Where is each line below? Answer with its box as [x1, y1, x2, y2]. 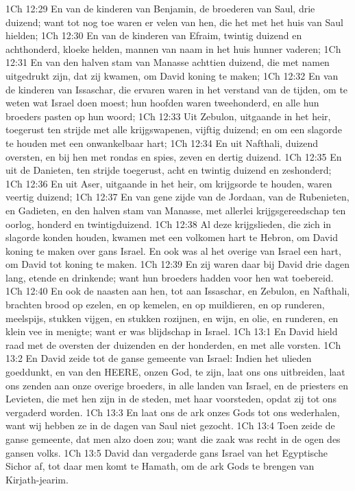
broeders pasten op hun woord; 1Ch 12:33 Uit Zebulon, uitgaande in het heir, [5, 109, 331, 123]
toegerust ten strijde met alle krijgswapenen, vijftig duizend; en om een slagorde [5, 122, 342, 137]
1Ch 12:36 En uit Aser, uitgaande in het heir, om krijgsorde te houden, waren [5, 176, 332, 190]
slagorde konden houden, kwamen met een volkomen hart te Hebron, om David [5, 230, 338, 244]
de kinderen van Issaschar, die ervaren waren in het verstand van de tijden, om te [5, 82, 348, 96]
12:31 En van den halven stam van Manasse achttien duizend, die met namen [5, 55, 330, 69]
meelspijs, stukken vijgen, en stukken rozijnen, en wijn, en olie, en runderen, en [5, 310, 339, 325]
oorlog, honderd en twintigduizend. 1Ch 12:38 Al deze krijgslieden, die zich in [5, 216, 332, 231]
